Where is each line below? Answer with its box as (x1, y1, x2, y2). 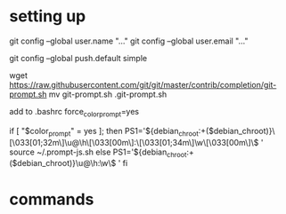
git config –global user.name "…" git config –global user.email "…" (9, 36, 249, 46)
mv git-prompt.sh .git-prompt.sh (48, 89, 168, 99)
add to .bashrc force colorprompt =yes (9, 106, 140, 119)
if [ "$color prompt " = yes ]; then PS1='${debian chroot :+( (9, 125, 209, 139)
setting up (9, 6, 86, 27)
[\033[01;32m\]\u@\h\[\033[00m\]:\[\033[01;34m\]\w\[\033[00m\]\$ (9, 137, 259, 147)
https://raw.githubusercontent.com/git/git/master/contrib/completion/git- (9, 79, 277, 90)
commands (9, 189, 94, 210)
